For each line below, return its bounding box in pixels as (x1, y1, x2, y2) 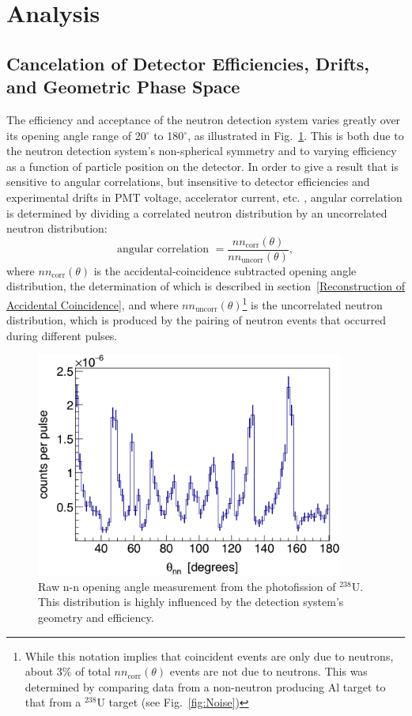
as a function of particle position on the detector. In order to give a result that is (6, 157, 399, 174)
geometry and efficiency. (38, 608, 154, 625)
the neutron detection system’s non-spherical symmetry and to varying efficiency (6, 142, 397, 159)
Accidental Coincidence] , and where (6, 296, 179, 313)
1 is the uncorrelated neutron (242, 294, 383, 313)
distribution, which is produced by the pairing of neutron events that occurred (6, 312, 387, 328)
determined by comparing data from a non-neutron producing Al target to (25, 678, 386, 695)
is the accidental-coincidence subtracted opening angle (93, 262, 357, 278)
